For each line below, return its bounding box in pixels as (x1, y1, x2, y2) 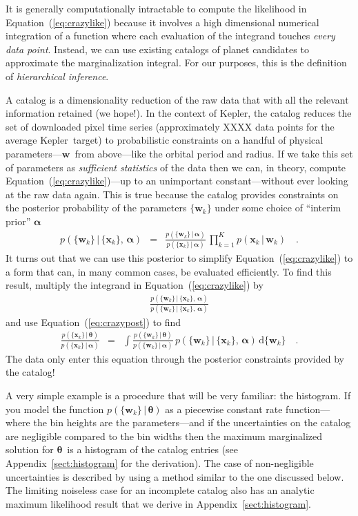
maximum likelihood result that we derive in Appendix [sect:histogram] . (6, 496, 311, 510)
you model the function (6, 401, 104, 416)
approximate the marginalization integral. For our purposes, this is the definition (6, 55, 347, 70)
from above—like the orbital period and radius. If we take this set (74, 146, 353, 160)
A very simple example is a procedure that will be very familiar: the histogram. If (6, 388, 351, 403)
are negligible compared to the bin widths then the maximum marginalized (6, 428, 323, 443)
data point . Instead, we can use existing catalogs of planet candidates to (6, 41, 309, 56)
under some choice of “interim (215, 200, 341, 215)
